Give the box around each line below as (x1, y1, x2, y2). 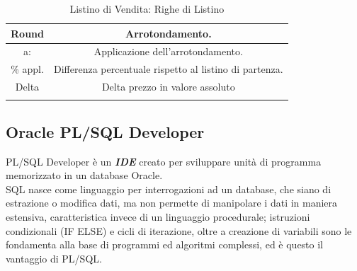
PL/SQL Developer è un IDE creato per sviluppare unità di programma (6, 154, 322, 168)
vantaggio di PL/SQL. (6, 250, 102, 265)
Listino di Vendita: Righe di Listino (69, 1, 225, 16)
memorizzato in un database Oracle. (6, 168, 163, 183)
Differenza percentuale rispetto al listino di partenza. (53, 62, 283, 76)
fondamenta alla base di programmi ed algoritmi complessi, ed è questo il (6, 237, 324, 252)
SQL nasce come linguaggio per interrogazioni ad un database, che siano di (6, 181, 331, 196)
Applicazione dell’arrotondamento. (93, 44, 243, 59)
